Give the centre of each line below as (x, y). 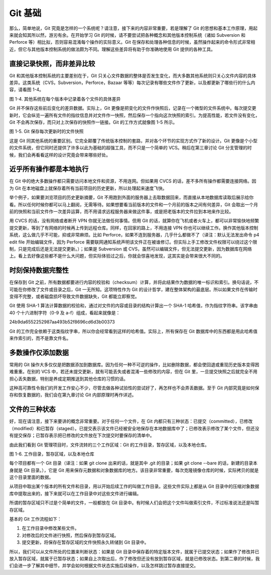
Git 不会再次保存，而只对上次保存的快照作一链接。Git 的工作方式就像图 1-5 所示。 (93, 122)
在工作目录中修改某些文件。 (50, 528)
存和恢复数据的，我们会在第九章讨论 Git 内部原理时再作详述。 (73, 395)
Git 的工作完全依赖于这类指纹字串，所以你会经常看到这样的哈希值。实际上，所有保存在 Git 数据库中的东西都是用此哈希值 (133, 331)
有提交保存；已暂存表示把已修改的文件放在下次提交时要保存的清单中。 (82, 436)
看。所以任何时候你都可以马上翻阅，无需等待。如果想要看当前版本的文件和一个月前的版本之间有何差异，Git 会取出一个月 (134, 204)
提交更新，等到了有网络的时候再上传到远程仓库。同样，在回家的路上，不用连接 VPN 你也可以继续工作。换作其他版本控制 (134, 228)
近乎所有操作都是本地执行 (49, 169)
